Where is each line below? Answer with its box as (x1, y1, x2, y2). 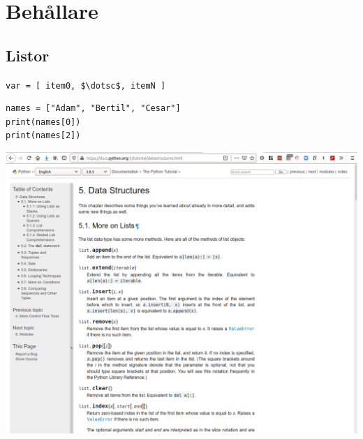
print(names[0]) (6, 117, 81, 127)
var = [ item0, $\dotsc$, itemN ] (6, 80, 166, 91)
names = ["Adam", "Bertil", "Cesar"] (6, 103, 181, 114)
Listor (6, 44, 50, 66)
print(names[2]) (6, 131, 81, 141)
